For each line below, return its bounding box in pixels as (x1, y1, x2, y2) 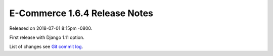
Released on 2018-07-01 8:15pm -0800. (9, 25, 93, 31)
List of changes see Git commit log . (9, 43, 83, 50)
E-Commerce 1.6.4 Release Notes (9, 8, 154, 19)
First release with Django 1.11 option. (9, 34, 84, 40)
